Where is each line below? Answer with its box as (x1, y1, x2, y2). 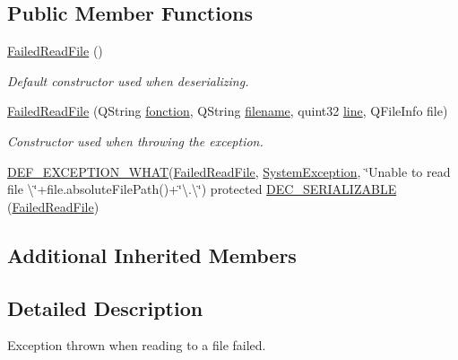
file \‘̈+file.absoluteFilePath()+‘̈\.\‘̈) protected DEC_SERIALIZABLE (7, 180, 397, 198)
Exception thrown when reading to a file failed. (7, 336, 266, 355)
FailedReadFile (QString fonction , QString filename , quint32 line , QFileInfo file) (7, 101, 448, 120)
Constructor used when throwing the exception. (7, 131, 264, 150)
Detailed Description (7, 294, 203, 321)
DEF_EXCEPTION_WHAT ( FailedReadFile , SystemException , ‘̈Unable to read (7, 162, 451, 180)
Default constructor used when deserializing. (7, 71, 249, 90)
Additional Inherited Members (7, 241, 297, 268)
